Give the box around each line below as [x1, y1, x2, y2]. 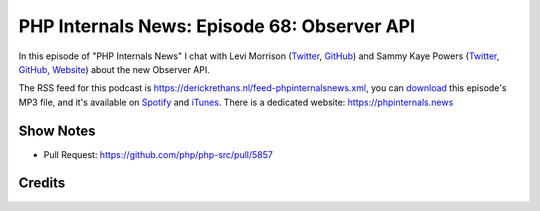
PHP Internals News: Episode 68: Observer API [18, 15, 415, 37]
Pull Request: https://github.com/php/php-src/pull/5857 [43, 148, 274, 160]
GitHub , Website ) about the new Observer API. [18, 63, 210, 75]
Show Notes [18, 122, 96, 139]
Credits [18, 175, 66, 192]
